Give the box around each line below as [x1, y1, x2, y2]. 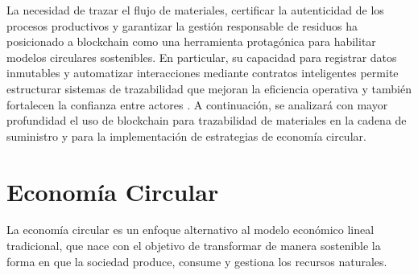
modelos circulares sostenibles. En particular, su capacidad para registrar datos [6, 48, 397, 65]
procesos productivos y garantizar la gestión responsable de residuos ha [6, 17, 358, 34]
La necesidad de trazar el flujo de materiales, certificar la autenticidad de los [6, 2, 384, 18]
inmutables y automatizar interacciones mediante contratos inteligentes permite [6, 64, 399, 81]
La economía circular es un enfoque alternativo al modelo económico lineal [6, 221, 375, 238]
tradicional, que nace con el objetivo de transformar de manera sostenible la [6, 237, 381, 254]
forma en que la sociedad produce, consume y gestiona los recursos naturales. [6, 252, 387, 269]
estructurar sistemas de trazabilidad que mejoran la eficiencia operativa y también [6, 80, 412, 96]
